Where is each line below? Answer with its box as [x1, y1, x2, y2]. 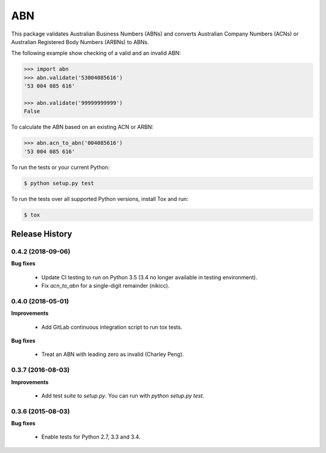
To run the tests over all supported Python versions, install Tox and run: [11, 195, 188, 202]
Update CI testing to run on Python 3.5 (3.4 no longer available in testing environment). [41, 273, 258, 280]
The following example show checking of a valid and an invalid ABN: [11, 49, 181, 57]
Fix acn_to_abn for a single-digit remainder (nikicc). [41, 282, 170, 290]
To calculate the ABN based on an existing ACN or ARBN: [11, 124, 154, 131]
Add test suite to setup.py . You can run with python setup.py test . [41, 392, 205, 399]
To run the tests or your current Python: [11, 163, 110, 171]
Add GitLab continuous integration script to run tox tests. [41, 323, 182, 331]
